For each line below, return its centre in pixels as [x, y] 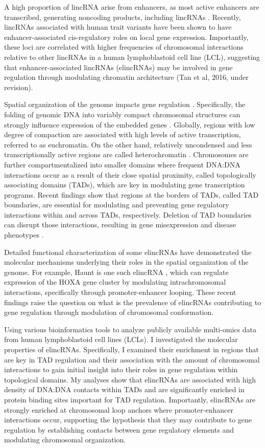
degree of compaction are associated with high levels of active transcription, [123, 134]
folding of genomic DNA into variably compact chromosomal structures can [122, 114]
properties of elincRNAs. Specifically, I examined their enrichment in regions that [131, 349]
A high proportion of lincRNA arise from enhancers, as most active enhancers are [132, 7]
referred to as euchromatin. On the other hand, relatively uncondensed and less [128, 144]
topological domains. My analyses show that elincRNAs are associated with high [130, 379]
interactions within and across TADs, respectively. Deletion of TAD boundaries [128, 214]
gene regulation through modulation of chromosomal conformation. [109, 312]
